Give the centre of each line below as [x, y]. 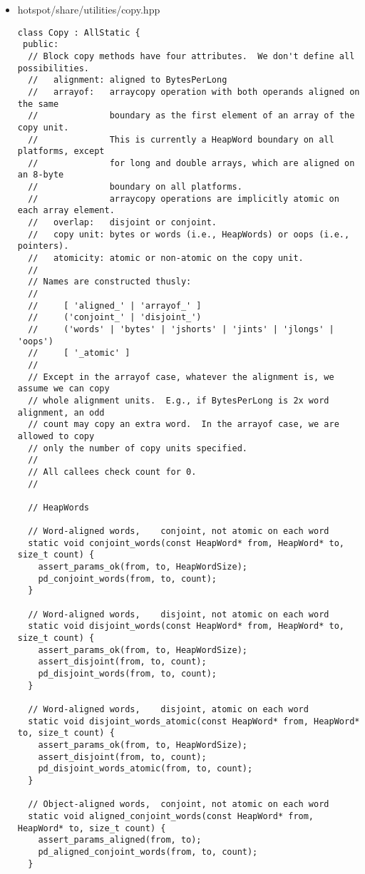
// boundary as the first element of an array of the [191, 116]
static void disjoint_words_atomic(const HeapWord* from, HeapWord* [194, 721]
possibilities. [53, 68]
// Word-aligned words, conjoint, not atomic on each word [179, 531]
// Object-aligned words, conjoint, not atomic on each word [179, 804]
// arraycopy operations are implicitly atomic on [184, 199]
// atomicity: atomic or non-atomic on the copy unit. [166, 258]
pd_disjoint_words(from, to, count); [127, 674]
